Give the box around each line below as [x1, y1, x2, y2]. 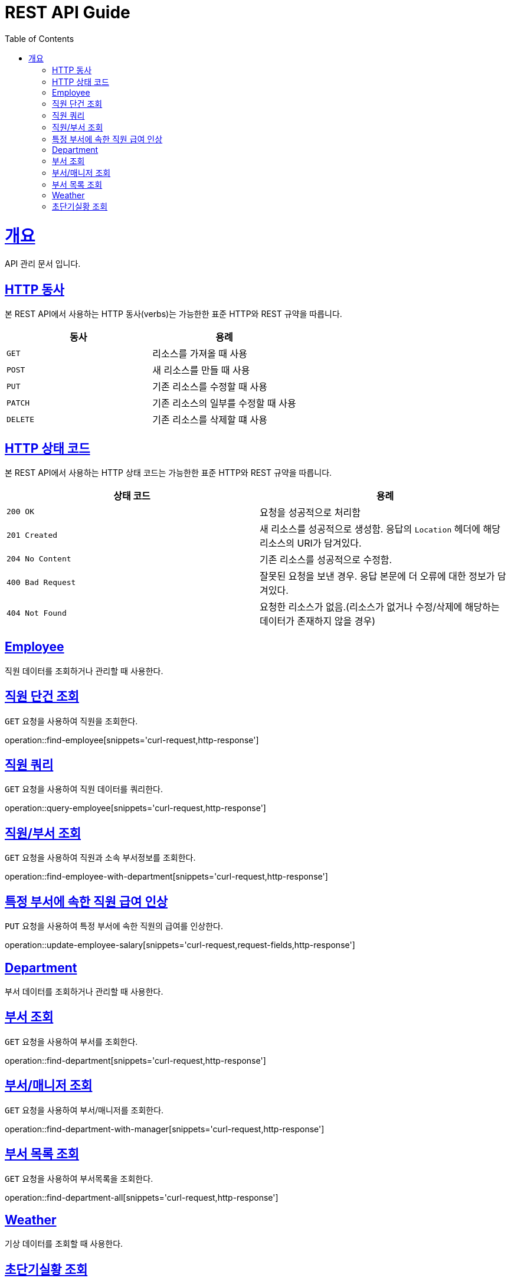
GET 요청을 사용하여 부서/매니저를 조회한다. [5, 1104, 164, 1115]
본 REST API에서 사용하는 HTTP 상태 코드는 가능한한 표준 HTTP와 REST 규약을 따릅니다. [5, 467, 332, 478]
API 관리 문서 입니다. [5, 259, 81, 269]
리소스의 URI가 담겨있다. [260, 537, 362, 549]
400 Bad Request [6, 578, 76, 587]
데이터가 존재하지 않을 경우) [260, 615, 375, 627]
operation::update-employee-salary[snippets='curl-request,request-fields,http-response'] [5, 940, 355, 950]
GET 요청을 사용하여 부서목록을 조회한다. [5, 1173, 153, 1184]
